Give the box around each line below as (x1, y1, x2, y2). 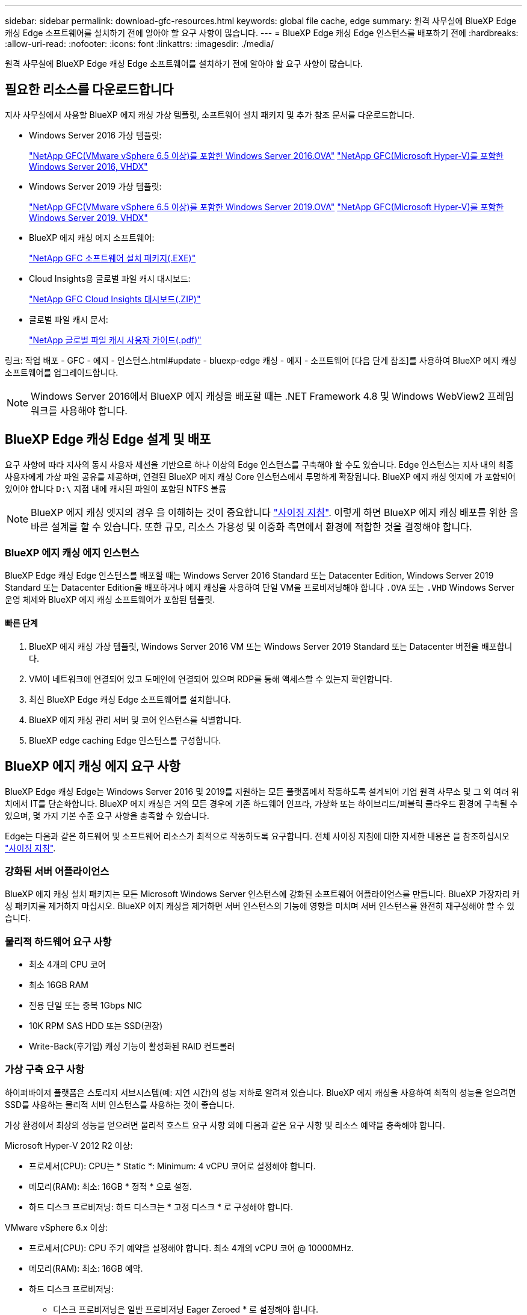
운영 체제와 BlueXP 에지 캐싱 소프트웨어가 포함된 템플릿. (5, 594, 215, 605)
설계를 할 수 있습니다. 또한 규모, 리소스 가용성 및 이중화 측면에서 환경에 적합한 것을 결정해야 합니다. (51, 520, 472, 533)
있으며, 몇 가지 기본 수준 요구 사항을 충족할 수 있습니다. (5, 810, 209, 821)
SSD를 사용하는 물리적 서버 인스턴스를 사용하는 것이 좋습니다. (5, 1099, 235, 1110)
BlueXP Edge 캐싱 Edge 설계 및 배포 (5, 432, 211, 447)
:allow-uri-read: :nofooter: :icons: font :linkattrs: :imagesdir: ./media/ (5, 39, 274, 49)
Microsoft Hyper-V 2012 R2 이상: (5, 1140, 133, 1151)
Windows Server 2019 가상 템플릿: (29, 181, 162, 191)
